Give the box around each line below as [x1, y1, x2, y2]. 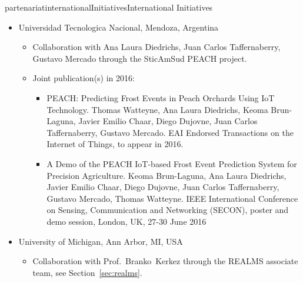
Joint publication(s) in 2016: [32, 72, 135, 84]
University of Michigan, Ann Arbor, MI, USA [18, 235, 183, 247]
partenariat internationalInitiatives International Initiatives [5, 1, 213, 13]
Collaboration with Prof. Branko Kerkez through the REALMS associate [32, 255, 298, 267]
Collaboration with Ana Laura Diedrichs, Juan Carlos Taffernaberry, [32, 41, 281, 53]
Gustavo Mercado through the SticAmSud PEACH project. [32, 52, 247, 64]
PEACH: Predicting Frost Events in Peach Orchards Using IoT [46, 91, 275, 104]
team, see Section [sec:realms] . [32, 266, 142, 278]
